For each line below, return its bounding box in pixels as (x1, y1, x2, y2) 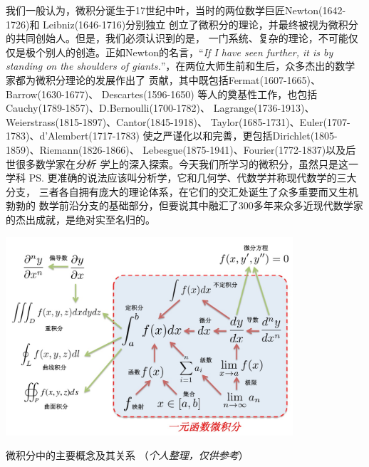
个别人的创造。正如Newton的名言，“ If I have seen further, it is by (35, 44, 333, 59)
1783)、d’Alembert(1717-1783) (6, 128, 140, 143)
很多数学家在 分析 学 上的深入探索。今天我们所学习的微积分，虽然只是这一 (15, 156, 359, 171)
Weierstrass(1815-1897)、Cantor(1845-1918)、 (6, 114, 208, 129)
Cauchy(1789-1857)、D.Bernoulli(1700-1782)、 (6, 100, 211, 115)
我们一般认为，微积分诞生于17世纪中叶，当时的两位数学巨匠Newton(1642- (6, 3, 346, 17)
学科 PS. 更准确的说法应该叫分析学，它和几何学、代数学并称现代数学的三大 (6, 170, 357, 185)
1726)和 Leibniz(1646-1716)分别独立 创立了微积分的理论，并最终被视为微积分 (6, 16, 358, 31)
